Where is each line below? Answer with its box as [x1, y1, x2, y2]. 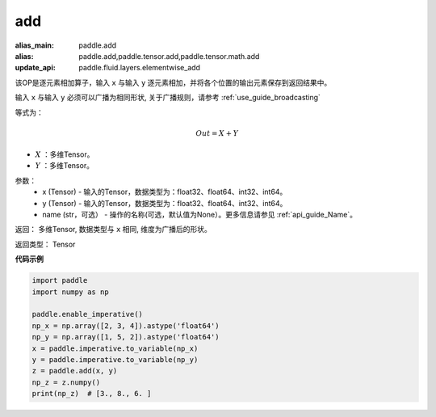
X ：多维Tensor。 [35, 150, 94, 159]
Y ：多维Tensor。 [35, 161, 94, 171]
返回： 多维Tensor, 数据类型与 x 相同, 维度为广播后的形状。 [15, 225, 212, 234]
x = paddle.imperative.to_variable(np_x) [31, 343, 199, 353]
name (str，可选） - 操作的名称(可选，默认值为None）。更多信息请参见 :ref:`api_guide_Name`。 [42, 210, 357, 220]
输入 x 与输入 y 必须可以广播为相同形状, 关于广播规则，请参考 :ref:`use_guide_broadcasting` [15, 93, 321, 103]
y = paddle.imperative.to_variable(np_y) [31, 355, 199, 364]
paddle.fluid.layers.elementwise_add [78, 63, 201, 73]
